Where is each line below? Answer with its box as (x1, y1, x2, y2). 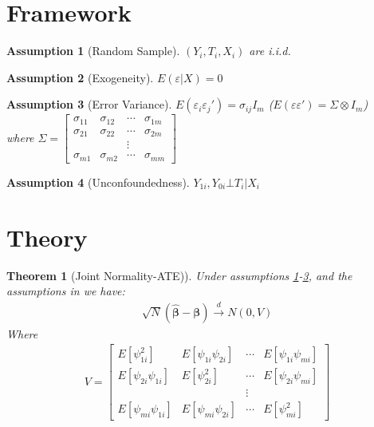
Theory (6, 220, 88, 253)
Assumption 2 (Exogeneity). (6, 69, 154, 85)
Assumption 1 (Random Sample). (6, 42, 180, 59)
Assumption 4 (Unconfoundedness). (6, 173, 190, 190)
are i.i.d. (249, 42, 291, 59)
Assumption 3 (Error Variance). (6, 96, 172, 113)
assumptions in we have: (6, 283, 125, 299)
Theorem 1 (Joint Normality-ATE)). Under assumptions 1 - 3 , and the (6, 267, 352, 283)
